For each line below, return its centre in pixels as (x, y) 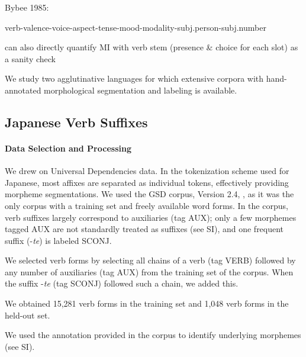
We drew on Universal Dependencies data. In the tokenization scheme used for (147, 171)
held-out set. (28, 315)
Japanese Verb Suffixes (76, 122)
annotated (23, 90)
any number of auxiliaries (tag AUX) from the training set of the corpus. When (149, 271)
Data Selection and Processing (68, 148)
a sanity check (30, 58)
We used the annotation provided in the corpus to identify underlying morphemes (153, 335)
